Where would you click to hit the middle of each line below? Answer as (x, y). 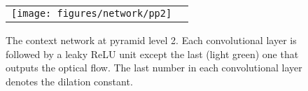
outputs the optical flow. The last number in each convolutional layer (154, 68)
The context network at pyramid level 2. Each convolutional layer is (151, 40)
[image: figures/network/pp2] (92, 13)
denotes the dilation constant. (69, 81)
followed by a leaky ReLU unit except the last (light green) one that (152, 54)
